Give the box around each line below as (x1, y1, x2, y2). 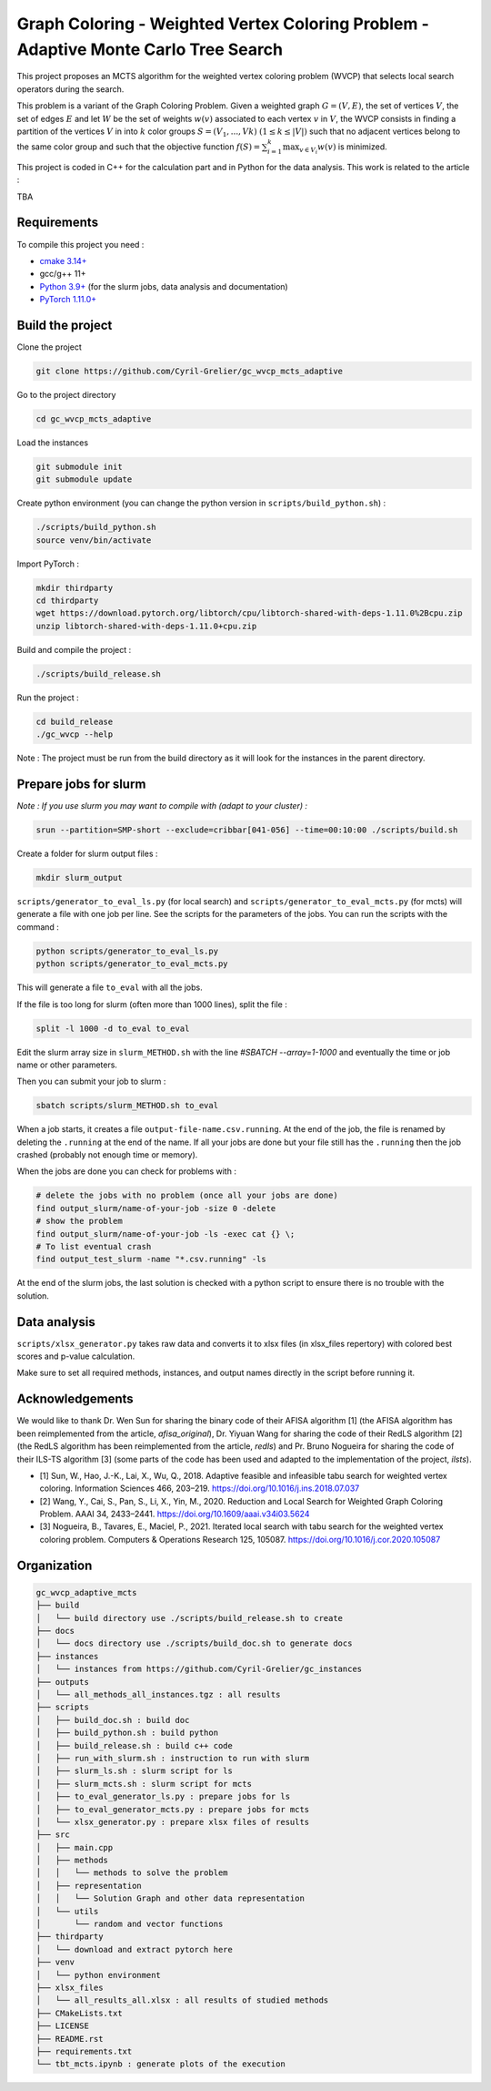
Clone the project (16, 342, 82, 352)
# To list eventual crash (35, 1241, 152, 1251)
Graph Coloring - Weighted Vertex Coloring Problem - (16, 14, 429, 34)
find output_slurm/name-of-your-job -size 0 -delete (35, 1203, 276, 1213)
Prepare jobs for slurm (16, 776, 146, 791)
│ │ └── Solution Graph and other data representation (35, 1893, 305, 1903)
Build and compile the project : (16, 644, 132, 655)
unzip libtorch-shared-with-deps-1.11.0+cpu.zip (35, 620, 257, 631)
